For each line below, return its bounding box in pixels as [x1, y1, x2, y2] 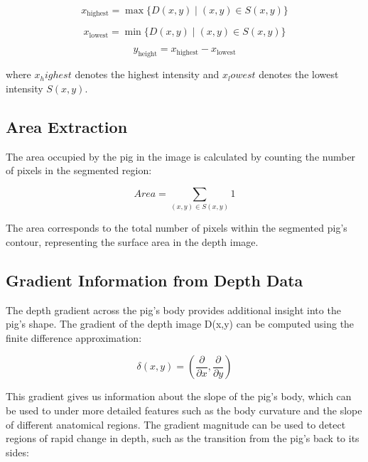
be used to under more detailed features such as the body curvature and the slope [6, 402, 362, 417]
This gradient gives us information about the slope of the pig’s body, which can [6, 389, 352, 404]
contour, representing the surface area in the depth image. [6, 234, 259, 249]
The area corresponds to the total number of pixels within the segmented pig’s [6, 220, 347, 235]
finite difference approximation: [6, 330, 142, 345]
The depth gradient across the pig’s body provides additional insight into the [6, 302, 341, 317]
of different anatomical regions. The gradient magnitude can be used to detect [6, 417, 346, 431]
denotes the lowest [259, 67, 339, 82]
